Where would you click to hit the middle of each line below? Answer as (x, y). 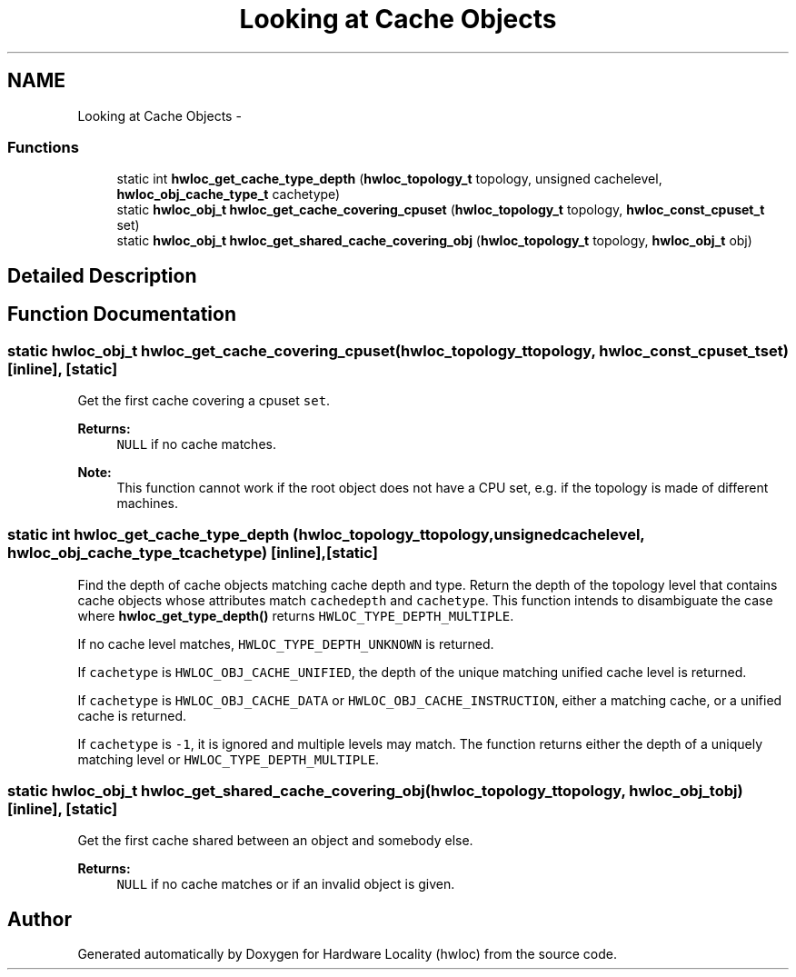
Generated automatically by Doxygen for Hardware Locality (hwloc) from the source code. (347, 954)
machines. (148, 503)
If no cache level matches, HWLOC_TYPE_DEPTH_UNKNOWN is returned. (286, 643)
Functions (43, 147)
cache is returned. (132, 715)
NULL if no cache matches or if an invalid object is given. (286, 884)
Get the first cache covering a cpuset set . (204, 400)
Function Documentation (122, 314)
